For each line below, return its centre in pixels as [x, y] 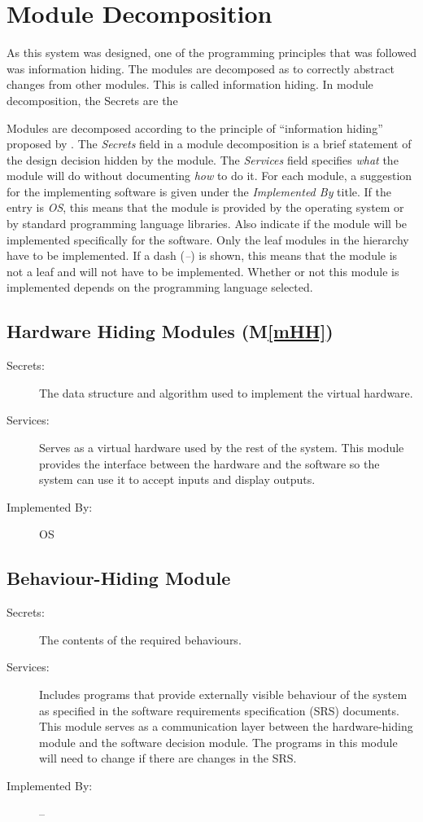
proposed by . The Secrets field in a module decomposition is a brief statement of [209, 144]
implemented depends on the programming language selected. [160, 287]
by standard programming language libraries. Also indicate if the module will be [207, 224]
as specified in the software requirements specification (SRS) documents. [219, 710]
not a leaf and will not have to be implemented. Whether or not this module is [203, 271]
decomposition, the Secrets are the [92, 100]
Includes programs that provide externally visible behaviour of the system [223, 694]
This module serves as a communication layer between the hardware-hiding [226, 726]
